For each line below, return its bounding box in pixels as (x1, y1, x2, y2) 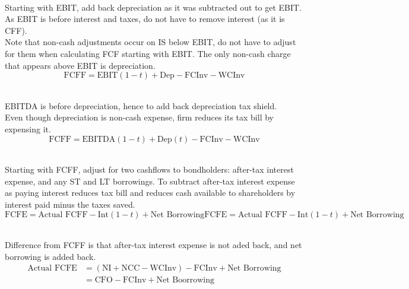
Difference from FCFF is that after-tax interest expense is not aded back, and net (5, 239, 302, 251)
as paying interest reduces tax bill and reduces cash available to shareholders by (5, 186, 296, 199)
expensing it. (5, 122, 51, 135)
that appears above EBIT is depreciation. (5, 59, 156, 71)
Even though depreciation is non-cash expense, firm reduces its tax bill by (5, 111, 274, 123)
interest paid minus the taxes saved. (5, 198, 135, 210)
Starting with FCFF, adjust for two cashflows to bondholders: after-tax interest (5, 163, 294, 176)
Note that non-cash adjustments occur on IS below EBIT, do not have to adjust (5, 36, 296, 48)
